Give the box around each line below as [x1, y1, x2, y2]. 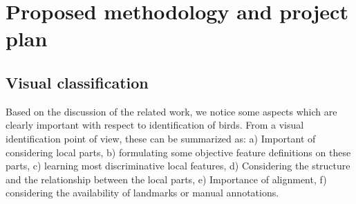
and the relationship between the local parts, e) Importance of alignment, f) [6, 171, 327, 186]
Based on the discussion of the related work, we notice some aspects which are [6, 104, 337, 118]
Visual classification [6, 71, 149, 93]
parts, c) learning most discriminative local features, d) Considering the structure [6, 158, 350, 173]
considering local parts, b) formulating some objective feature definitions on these [6, 145, 351, 159]
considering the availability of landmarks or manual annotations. [6, 185, 279, 200]
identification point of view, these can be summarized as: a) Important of [6, 131, 316, 145]
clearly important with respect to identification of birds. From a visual [6, 118, 304, 132]
